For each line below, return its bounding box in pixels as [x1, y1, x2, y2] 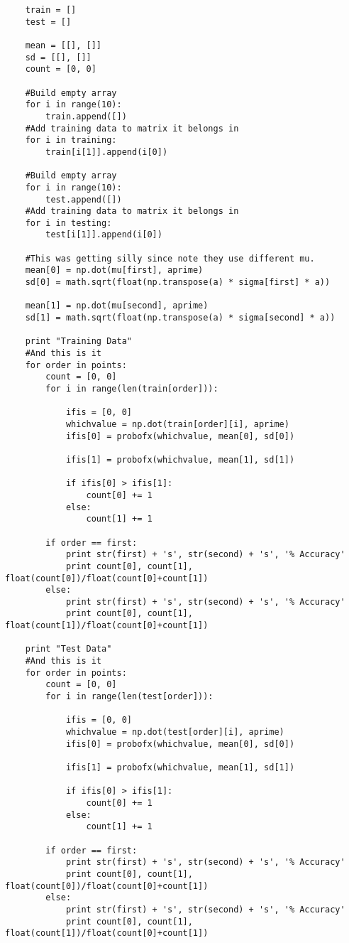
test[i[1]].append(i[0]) [45, 230, 162, 240]
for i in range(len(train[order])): [45, 384, 218, 394]
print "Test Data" [25, 644, 112, 654]
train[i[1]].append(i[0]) [45, 146, 168, 157]
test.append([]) [45, 194, 122, 205]
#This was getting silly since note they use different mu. [25, 253, 315, 264]
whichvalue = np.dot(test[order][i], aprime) [65, 727, 284, 738]
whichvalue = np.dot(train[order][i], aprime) [65, 419, 289, 429]
